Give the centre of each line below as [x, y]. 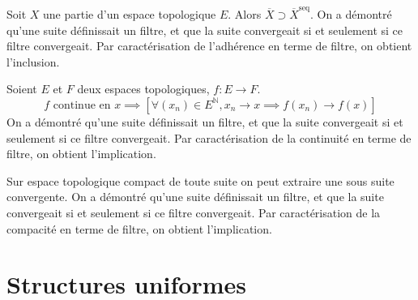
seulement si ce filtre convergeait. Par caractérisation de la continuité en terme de [209, 137]
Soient [22, 89]
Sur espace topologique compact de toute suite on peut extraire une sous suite [200, 180]
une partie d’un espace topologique [130, 14]
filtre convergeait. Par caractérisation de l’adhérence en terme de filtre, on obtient [209, 46]
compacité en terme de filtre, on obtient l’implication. [139, 228]
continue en [82, 105]
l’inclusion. [33, 61]
